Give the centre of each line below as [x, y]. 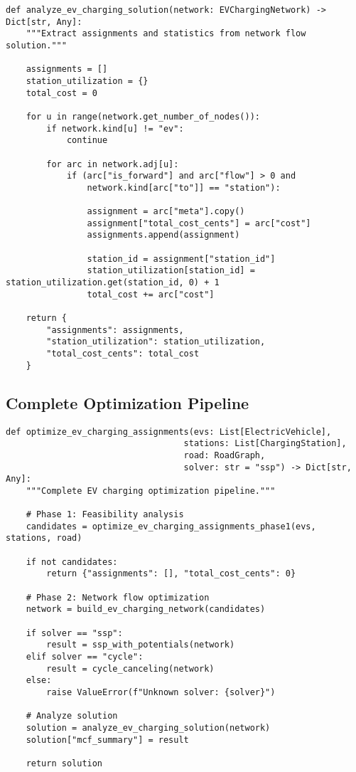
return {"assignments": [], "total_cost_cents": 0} [171, 574]
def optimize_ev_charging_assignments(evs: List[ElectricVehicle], [169, 432]
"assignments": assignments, [115, 330]
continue [87, 141]
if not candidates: [72, 562]
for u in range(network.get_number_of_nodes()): [143, 116]
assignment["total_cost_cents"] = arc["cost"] [199, 223]
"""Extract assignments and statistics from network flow [166, 34]
